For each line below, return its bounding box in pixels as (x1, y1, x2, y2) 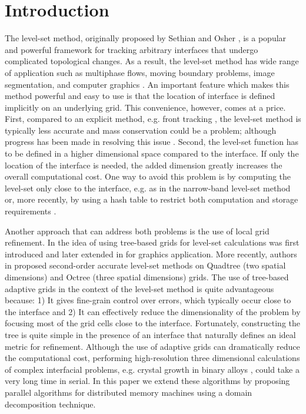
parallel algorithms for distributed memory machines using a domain (5, 386, 252, 398)
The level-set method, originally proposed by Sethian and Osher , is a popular (5, 32, 287, 44)
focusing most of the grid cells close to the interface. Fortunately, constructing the (5, 317, 301, 329)
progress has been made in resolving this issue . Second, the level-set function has (5, 135, 298, 148)
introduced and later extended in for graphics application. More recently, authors (5, 247, 297, 260)
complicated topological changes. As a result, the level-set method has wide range (5, 55, 299, 67)
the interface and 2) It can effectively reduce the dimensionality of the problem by (5, 305, 301, 317)
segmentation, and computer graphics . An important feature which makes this (5, 78, 290, 90)
